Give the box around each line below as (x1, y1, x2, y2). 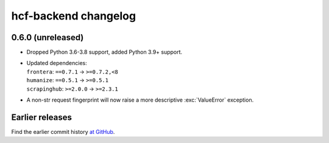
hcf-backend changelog (11, 9, 136, 23)
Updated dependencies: (26, 60, 88, 67)
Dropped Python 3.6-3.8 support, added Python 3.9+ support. (26, 49, 183, 56)
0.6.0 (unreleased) (11, 32, 84, 43)
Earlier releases (11, 112, 73, 122)
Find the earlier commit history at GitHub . (11, 128, 115, 135)
